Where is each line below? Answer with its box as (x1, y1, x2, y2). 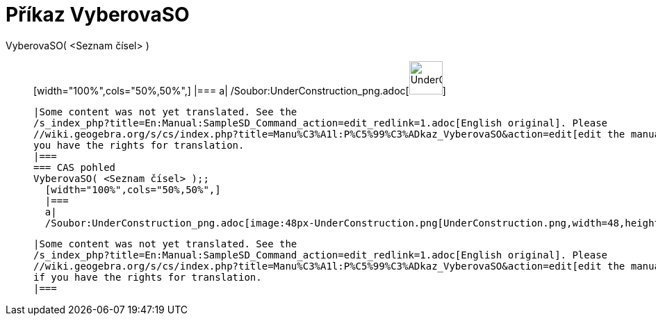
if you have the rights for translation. (33, 271, 262, 283)
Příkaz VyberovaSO (6, 3, 190, 26)
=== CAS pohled (33, 161, 116, 173)
